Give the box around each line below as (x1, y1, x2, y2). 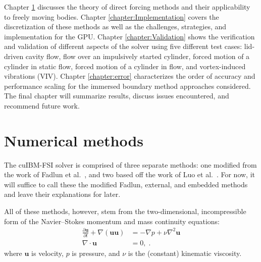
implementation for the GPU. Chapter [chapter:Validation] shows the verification (4, 31, 255, 41)
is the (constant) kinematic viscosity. (128, 248, 242, 258)
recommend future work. (4, 100, 80, 111)
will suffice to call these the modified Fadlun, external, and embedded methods (4, 179, 248, 189)
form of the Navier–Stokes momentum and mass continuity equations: (4, 216, 220, 226)
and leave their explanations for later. (4, 189, 121, 199)
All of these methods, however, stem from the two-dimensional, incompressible (4, 206, 246, 217)
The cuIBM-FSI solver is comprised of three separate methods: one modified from (4, 159, 257, 170)
